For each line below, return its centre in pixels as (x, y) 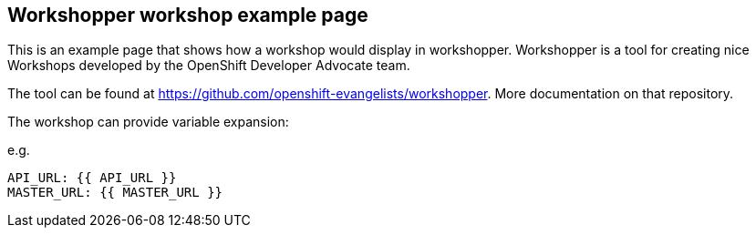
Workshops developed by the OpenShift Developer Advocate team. (209, 66)
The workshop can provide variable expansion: (148, 122)
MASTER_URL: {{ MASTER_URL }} (115, 193)
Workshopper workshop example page (188, 15)
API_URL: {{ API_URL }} (92, 178)
